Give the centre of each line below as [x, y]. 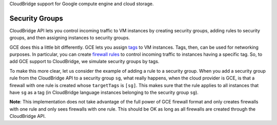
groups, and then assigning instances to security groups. [70, 38]
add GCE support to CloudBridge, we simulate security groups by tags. [84, 61]
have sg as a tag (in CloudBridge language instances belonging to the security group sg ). [104, 93]
